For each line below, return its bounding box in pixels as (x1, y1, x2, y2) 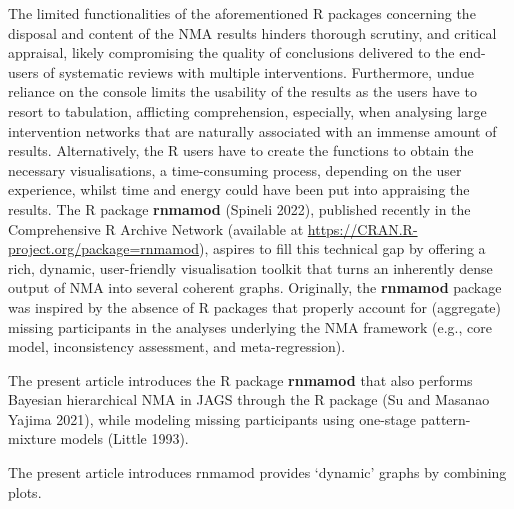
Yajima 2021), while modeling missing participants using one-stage (8, 408, 416, 429)
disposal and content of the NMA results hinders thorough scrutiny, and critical (8, 22, 497, 43)
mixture (8, 428, 56, 449)
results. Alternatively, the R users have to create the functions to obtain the (8, 140, 474, 161)
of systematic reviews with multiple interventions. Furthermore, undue (43, 61, 475, 82)
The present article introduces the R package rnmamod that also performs (8, 369, 473, 390)
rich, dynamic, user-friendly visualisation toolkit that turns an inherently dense (8, 257, 493, 278)
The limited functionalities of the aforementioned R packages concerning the (8, 3, 476, 23)
